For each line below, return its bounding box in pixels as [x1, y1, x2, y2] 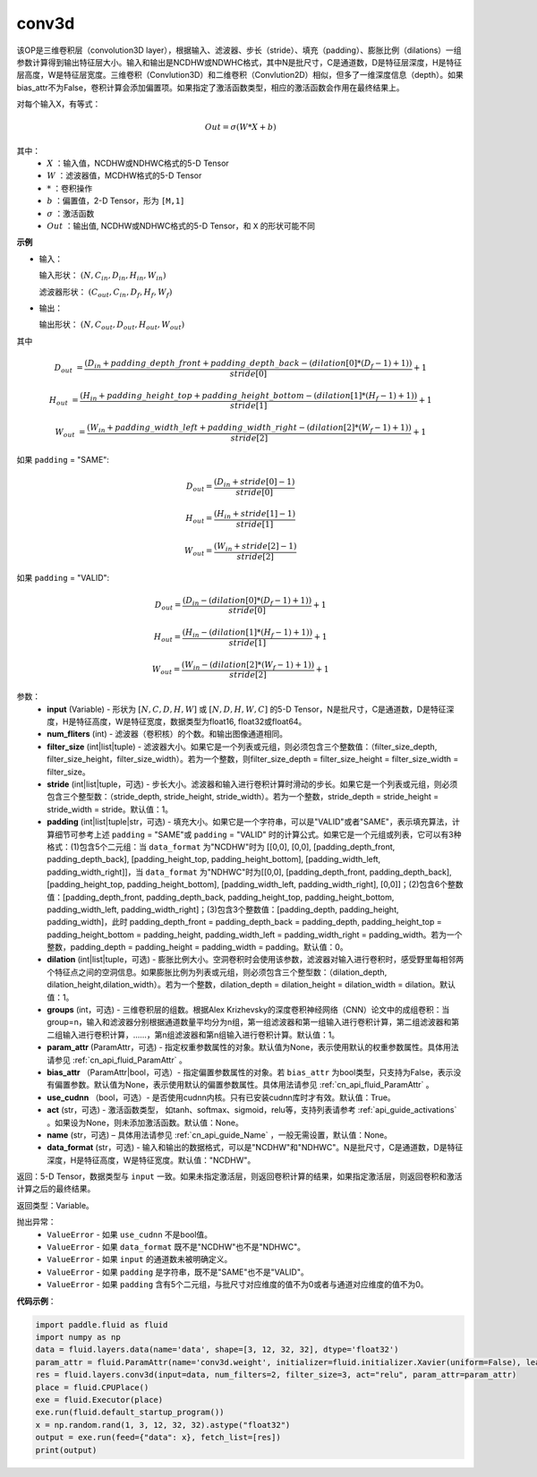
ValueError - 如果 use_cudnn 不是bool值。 [47, 1229, 213, 1240]
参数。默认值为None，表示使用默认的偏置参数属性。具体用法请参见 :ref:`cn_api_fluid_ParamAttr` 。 [70, 1080, 434, 1090]
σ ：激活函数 [47, 208, 95, 218]
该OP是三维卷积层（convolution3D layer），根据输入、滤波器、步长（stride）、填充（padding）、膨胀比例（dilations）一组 [16, 45, 462, 55]
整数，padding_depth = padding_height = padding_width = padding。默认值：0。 [47, 942, 348, 952]
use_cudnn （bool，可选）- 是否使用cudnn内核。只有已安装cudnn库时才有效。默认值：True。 [47, 1092, 396, 1103]
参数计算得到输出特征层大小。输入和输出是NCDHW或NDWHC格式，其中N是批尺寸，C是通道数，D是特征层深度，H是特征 [16, 56, 463, 67]
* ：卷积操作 [47, 183, 93, 193]
